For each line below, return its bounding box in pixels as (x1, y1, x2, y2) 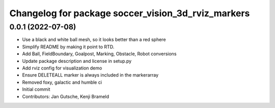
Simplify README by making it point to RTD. (22, 44, 115, 50)
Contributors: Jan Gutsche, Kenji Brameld (22, 93, 109, 99)
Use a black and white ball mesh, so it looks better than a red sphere (22, 37, 166, 43)
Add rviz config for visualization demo (22, 65, 102, 71)
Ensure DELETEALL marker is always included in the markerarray (22, 72, 159, 78)
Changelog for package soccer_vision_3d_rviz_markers (9, 8, 250, 19)
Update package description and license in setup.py (22, 58, 132, 64)
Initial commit (22, 86, 50, 92)
